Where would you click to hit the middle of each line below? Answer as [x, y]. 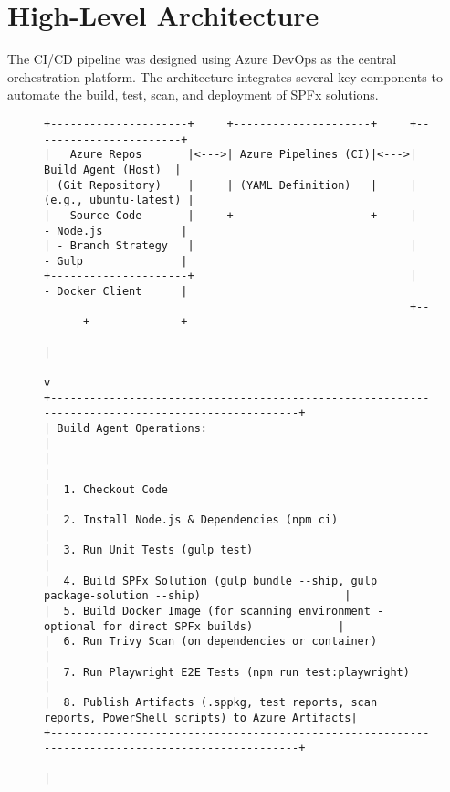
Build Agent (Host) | [113, 169]
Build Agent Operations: [132, 429]
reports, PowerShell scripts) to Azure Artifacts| [201, 718]
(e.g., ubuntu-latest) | [119, 201]
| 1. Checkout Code [106, 489]
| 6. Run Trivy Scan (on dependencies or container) [211, 642]
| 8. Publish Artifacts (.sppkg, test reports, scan [211, 702]
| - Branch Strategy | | [230, 246]
